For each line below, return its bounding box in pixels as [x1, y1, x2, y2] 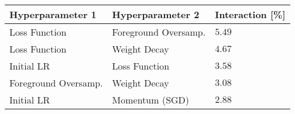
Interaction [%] [215, 8, 286, 21]
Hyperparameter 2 [112, 8, 200, 21]
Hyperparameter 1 [9, 8, 97, 21]
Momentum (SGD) [112, 93, 190, 106]
